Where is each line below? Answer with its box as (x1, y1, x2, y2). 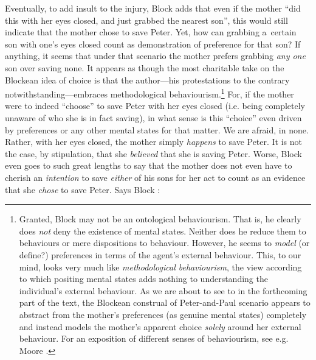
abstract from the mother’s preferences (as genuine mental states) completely (19, 308, 307, 320)
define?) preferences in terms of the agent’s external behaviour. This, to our (19, 248, 301, 261)
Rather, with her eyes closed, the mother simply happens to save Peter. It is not (5, 135, 303, 148)
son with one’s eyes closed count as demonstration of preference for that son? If (5, 37, 301, 50)
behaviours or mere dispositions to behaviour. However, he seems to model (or (19, 236, 310, 249)
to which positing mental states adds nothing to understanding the (19, 272, 268, 285)
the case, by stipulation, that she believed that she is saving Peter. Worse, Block (5, 147, 302, 160)
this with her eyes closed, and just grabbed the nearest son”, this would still (5, 13, 288, 26)
